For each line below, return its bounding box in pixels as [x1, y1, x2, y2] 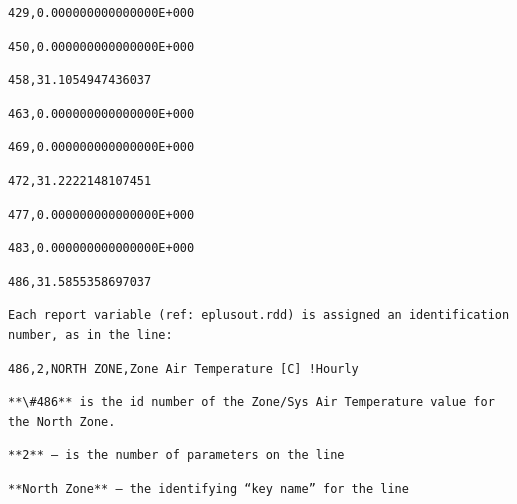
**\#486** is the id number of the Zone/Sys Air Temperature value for [8, 395, 495, 410]
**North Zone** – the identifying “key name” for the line [8, 481, 409, 496]
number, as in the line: [8, 327, 173, 342]
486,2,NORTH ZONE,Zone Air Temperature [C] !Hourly [8, 361, 359, 376]
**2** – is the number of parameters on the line [8, 448, 345, 463]
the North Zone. [8, 414, 116, 429]
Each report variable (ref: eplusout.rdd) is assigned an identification [8, 308, 510, 323]
